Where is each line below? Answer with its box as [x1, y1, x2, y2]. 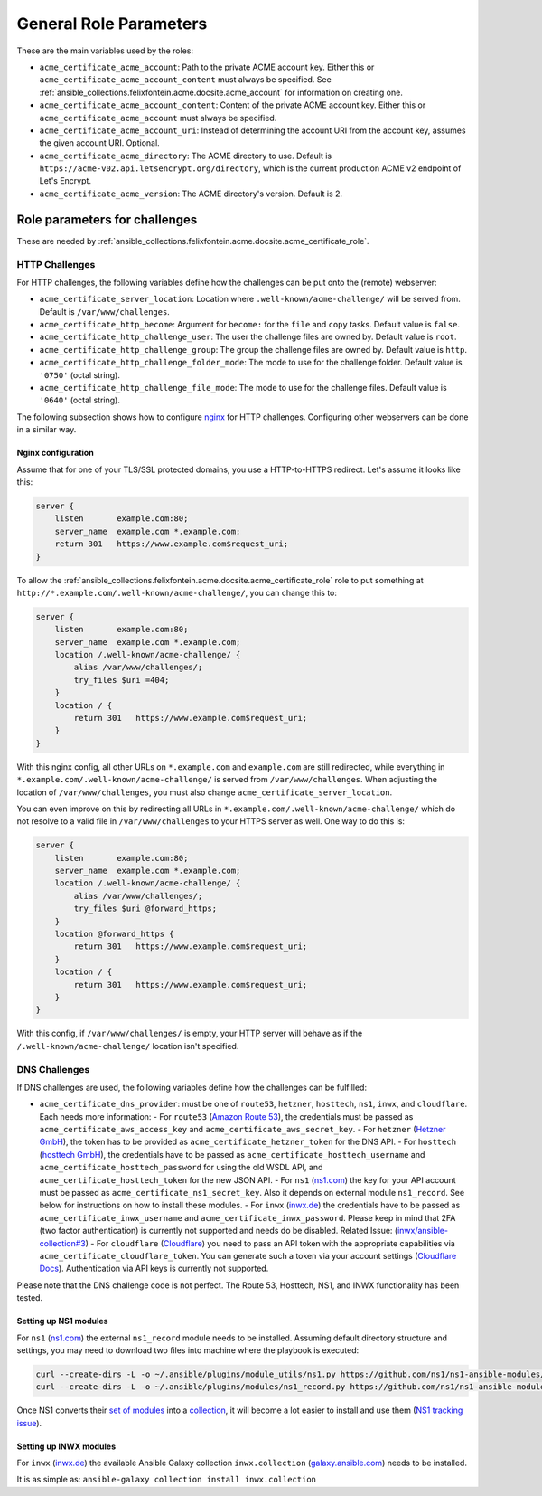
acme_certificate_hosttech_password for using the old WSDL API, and [39, 1162, 323, 1173]
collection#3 [39, 1237, 86, 1248]
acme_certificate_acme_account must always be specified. [39, 112, 277, 123]
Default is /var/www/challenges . [39, 306, 171, 317]
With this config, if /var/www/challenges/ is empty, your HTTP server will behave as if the [16, 1027, 363, 1039]
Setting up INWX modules [16, 1441, 117, 1452]
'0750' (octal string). [39, 369, 121, 380]
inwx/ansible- [397, 1226, 449, 1236]
